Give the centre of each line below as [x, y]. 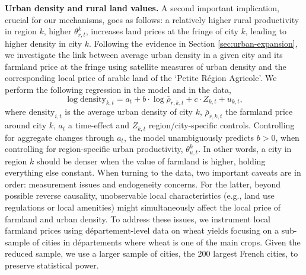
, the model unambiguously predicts [189, 137]
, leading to [266, 31]
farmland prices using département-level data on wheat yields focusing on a [142, 230]
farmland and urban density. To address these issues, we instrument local [138, 219]
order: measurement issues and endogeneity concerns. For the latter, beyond [143, 184]
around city [26, 125]
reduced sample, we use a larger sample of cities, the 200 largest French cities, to [152, 253]
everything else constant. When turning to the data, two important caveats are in [153, 172]
